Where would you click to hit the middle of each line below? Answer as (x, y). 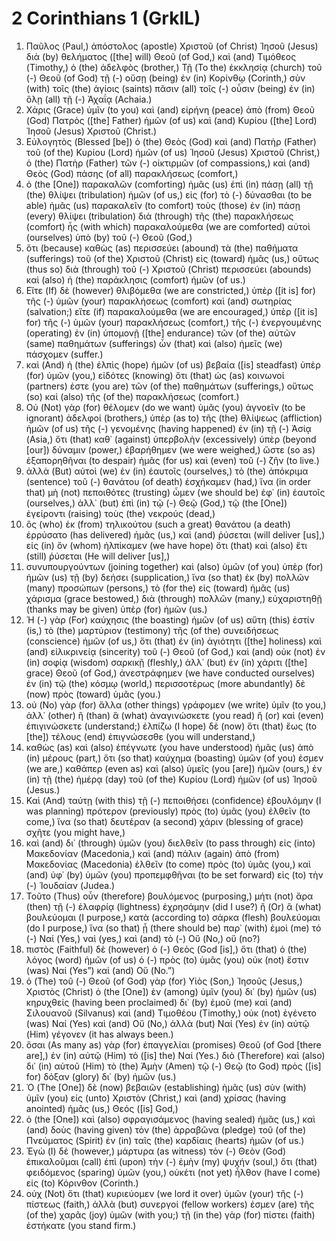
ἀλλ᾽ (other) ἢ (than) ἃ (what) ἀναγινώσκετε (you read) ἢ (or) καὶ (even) (174, 715)
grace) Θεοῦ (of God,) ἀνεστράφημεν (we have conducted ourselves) (170, 673)
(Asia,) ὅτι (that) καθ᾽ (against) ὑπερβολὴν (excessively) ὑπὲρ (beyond (171, 439)
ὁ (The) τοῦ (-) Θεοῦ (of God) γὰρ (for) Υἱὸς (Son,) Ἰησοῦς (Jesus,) (164, 981)
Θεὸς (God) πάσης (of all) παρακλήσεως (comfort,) (132, 173)
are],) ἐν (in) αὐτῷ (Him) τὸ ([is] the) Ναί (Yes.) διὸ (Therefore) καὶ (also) (175, 1055)
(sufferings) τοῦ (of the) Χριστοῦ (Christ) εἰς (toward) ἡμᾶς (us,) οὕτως (172, 258)
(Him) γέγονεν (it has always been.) (99, 1034)
